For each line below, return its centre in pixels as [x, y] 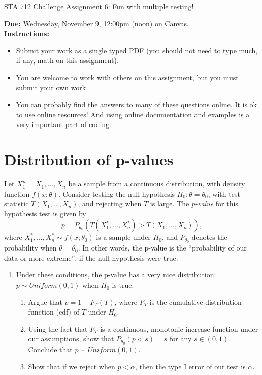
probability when [30, 248]
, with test [224, 193]
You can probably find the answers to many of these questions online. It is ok [137, 104]
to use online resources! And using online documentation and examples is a [133, 114]
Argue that [45, 302]
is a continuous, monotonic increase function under [179, 329]
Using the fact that [58, 329]
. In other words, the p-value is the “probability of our [162, 248]
